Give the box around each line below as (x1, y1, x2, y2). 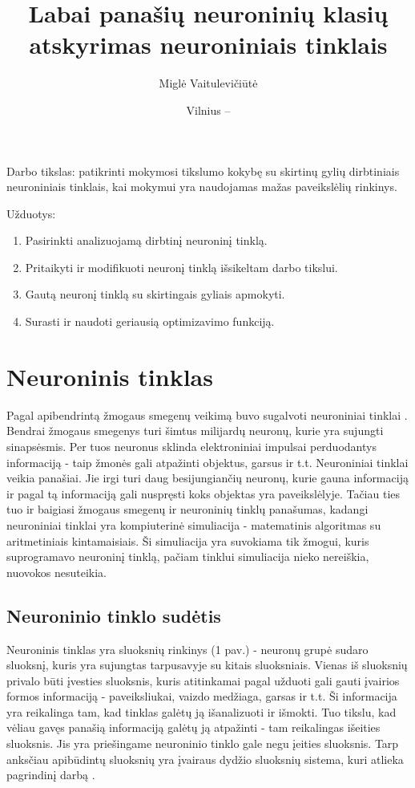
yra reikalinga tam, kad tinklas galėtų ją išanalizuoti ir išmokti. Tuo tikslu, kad (6, 703, 397, 720)
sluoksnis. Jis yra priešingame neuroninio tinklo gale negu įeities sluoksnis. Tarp (6, 735, 399, 752)
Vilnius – (186, 101, 231, 118)
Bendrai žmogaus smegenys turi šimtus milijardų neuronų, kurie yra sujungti (6, 422, 384, 439)
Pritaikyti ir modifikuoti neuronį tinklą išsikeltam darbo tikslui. (25, 258, 338, 275)
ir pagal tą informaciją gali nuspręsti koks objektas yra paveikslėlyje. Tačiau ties (6, 485, 401, 502)
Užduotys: (6, 205, 56, 221)
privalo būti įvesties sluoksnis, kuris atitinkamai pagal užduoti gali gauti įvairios (6, 672, 400, 688)
